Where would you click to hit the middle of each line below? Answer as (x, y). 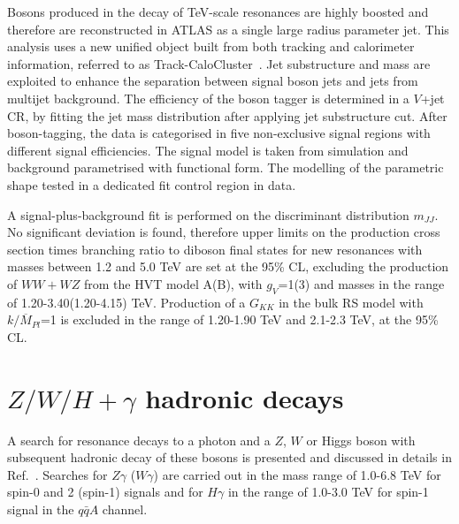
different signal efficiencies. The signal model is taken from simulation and (208, 150)
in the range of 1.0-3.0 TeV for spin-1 (328, 492)
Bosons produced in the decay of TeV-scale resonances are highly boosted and (218, 11)
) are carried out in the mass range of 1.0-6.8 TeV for (297, 474)
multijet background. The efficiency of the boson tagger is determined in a (208, 98)
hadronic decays (245, 397)
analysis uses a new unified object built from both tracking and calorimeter (211, 46)
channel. (125, 509)
